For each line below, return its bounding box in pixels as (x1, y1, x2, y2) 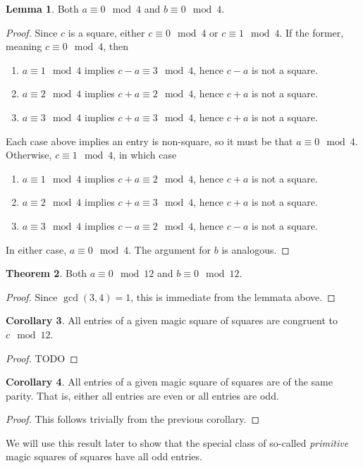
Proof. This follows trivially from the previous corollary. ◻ (6, 412, 260, 426)
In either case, (6, 242, 67, 257)
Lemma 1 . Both (6, 1, 79, 16)
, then (103, 39, 129, 54)
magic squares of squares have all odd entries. (6, 449, 202, 464)
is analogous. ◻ (221, 242, 290, 257)
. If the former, (279, 25, 344, 39)
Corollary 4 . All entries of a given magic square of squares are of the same (6, 374, 333, 389)
